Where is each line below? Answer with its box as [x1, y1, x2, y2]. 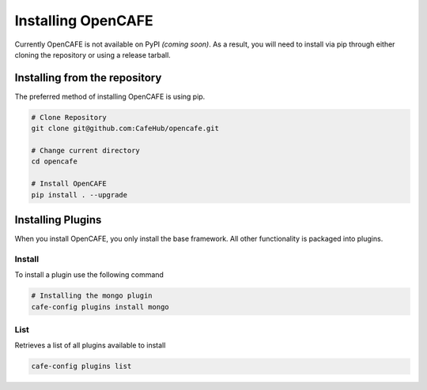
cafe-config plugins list [31, 362, 132, 371]
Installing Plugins [14, 213, 102, 227]
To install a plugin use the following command [14, 270, 164, 279]
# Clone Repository [31, 113, 107, 122]
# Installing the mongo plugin [31, 291, 153, 300]
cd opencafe [31, 157, 78, 166]
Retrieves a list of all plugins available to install [14, 340, 166, 351]
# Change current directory [31, 146, 140, 155]
